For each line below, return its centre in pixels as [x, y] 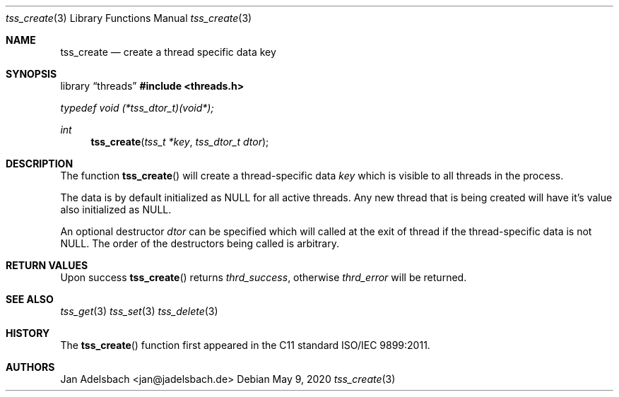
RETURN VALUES [47, 265]
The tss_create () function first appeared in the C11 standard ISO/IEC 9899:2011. [245, 345]
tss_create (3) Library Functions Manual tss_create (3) [129, 18]
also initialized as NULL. [116, 209]
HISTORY [28, 333]
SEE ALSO [30, 299]
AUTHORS [30, 367]
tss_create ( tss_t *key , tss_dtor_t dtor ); [180, 142]
